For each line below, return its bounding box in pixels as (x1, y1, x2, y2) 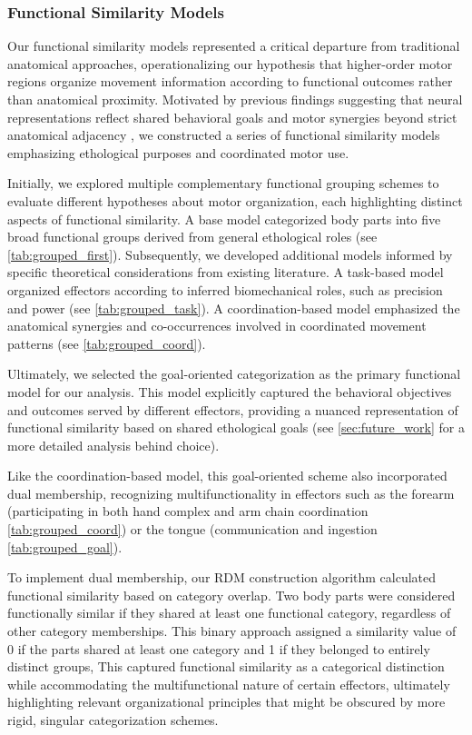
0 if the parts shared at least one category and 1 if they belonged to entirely (7, 639, 430, 658)
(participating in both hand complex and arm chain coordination (7, 502, 369, 521)
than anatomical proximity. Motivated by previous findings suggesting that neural (7, 90, 463, 108)
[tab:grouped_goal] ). (7, 537, 123, 556)
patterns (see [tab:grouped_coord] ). (7, 333, 206, 353)
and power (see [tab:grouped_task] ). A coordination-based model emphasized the (7, 298, 460, 317)
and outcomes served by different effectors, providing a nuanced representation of (7, 400, 458, 419)
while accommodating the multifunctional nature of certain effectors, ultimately (7, 674, 450, 693)
